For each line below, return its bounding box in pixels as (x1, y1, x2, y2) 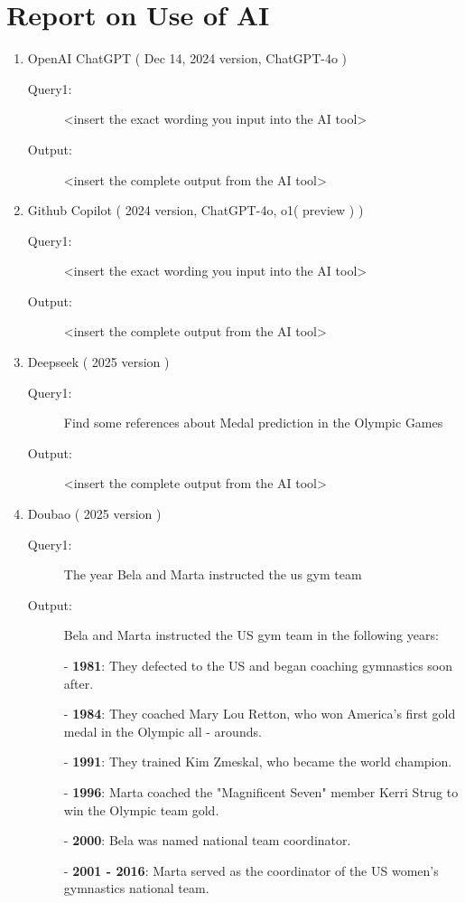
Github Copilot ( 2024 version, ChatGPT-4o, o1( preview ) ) (27, 201, 364, 220)
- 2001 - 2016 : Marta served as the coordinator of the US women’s (63, 861, 439, 879)
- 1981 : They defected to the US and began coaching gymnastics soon (63, 656, 453, 674)
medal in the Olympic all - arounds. (63, 721, 262, 740)
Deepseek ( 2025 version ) (27, 353, 170, 372)
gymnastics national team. (63, 879, 209, 898)
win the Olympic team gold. (63, 800, 219, 819)
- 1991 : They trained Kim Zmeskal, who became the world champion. (63, 752, 452, 771)
